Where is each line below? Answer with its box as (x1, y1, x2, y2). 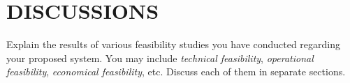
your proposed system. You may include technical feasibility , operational (6, 50, 314, 65)
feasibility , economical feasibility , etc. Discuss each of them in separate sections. (6, 64, 346, 79)
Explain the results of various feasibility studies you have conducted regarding (6, 37, 341, 52)
